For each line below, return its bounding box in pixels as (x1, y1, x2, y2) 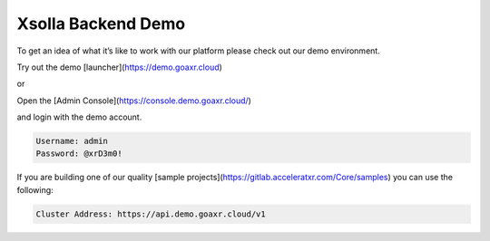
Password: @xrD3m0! (35, 149, 122, 159)
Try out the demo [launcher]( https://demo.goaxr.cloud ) (16, 62, 222, 72)
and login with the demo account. (16, 111, 142, 122)
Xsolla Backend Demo (16, 14, 186, 34)
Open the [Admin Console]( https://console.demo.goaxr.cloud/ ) (16, 95, 251, 106)
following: (16, 184, 54, 195)
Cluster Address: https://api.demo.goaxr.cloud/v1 (35, 208, 267, 219)
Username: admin (35, 136, 109, 147)
